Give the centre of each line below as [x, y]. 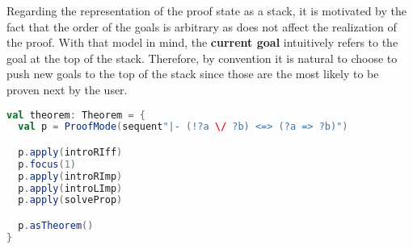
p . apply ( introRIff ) [70, 152]
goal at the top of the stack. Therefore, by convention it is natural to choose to [202, 58]
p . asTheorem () [56, 226]
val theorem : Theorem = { [76, 115]
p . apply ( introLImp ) [70, 188]
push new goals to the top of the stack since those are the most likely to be [193, 74]
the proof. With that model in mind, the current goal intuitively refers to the [202, 42]
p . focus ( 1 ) [47, 164]
